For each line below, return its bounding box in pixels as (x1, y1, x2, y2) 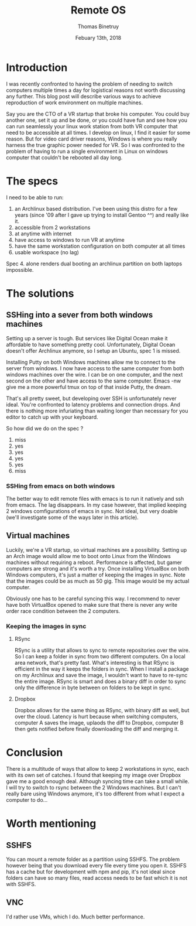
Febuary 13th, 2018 (75, 34, 122, 41)
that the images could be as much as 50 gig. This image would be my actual (6, 578, 190, 585)
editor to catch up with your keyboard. (6, 414, 98, 421)
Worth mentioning (6, 817, 97, 831)
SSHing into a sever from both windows (6, 310, 153, 320)
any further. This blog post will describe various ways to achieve (6, 93, 161, 100)
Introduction (6, 61, 68, 74)
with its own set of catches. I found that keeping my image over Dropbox (6, 771, 181, 778)
